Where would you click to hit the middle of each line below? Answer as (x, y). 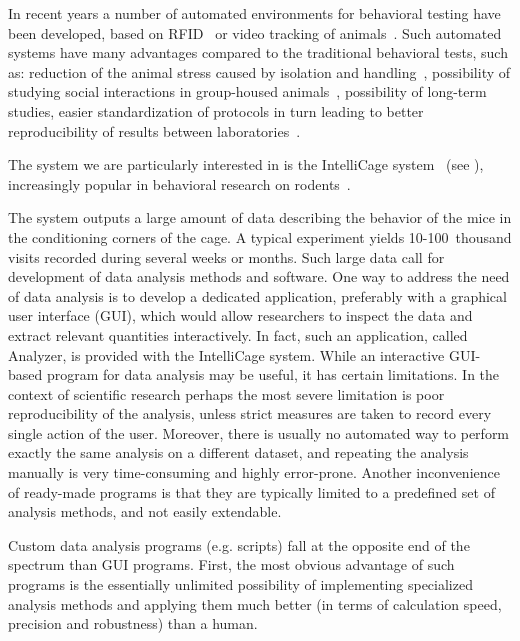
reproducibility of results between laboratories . (154, 130)
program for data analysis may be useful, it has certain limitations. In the (273, 374)
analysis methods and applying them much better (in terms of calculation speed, (255, 603)
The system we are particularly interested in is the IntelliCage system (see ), (246, 164)
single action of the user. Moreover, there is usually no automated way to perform (259, 432)
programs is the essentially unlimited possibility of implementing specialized (240, 584)
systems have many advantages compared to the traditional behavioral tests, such (258, 52)
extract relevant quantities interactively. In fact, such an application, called (238, 334)
